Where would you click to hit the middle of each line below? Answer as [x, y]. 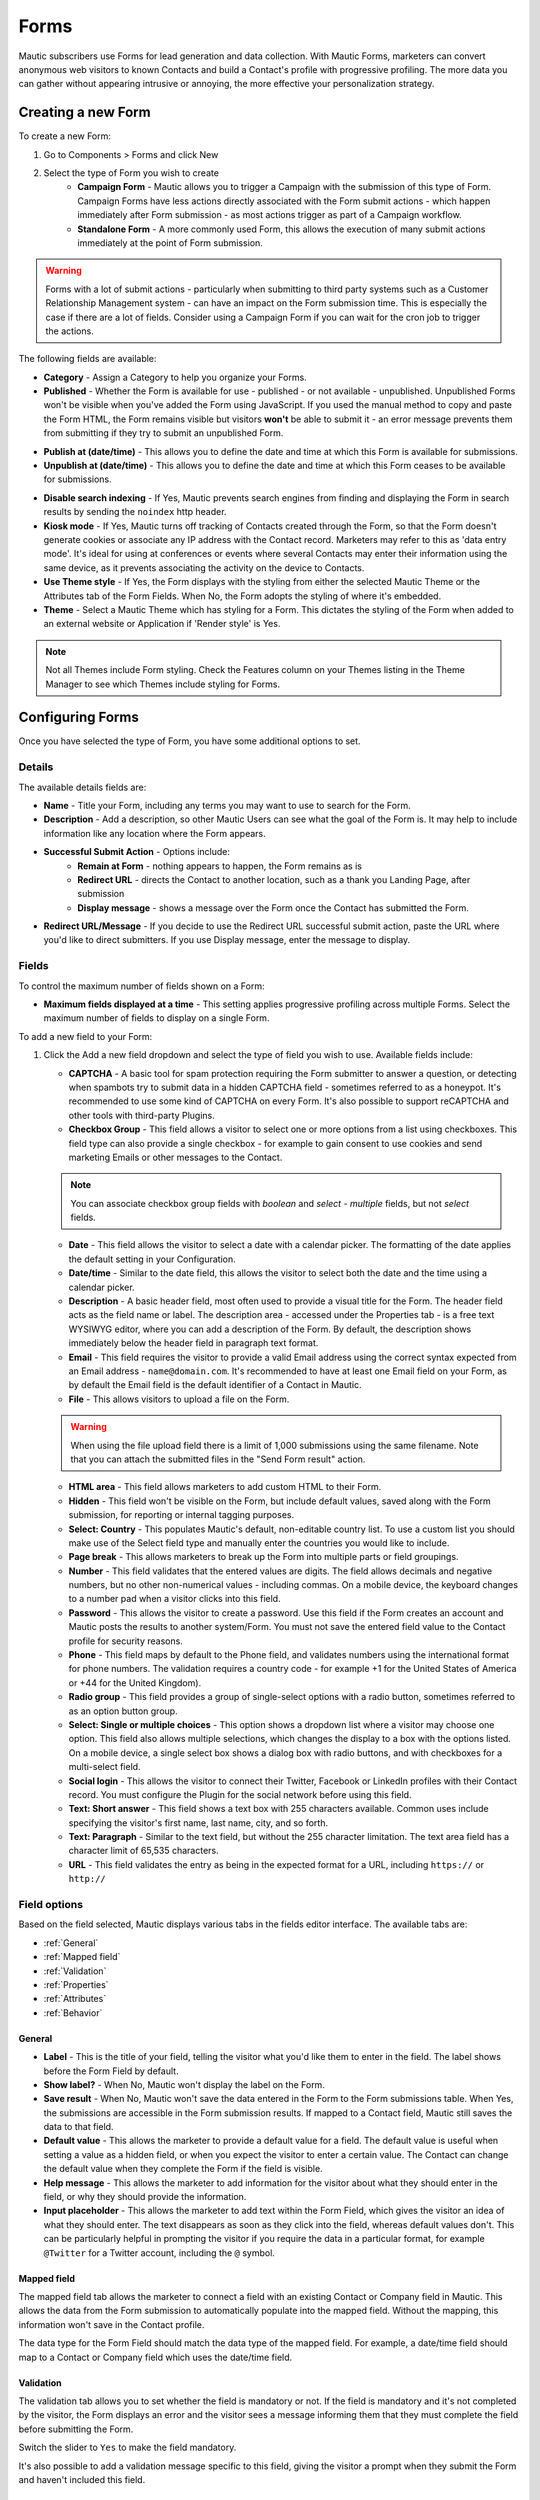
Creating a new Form [84, 112]
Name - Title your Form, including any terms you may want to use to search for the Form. [227, 805]
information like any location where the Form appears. [155, 833]
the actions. [69, 331]
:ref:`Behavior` [73, 2012]
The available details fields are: [82, 787]
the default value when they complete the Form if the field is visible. [183, 2169]
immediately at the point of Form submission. [170, 242]
